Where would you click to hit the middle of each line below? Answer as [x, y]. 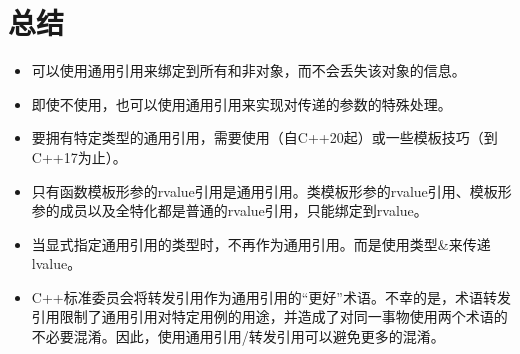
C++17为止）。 [79, 156]
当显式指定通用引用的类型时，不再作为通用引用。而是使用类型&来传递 [261, 243]
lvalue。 [56, 263]
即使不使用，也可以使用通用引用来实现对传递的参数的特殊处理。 [241, 103]
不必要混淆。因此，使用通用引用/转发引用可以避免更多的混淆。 [238, 336]
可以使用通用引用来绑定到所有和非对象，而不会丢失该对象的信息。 [248, 70]
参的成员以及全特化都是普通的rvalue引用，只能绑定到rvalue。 [229, 210]
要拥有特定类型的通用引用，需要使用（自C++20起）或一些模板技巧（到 [264, 137]
